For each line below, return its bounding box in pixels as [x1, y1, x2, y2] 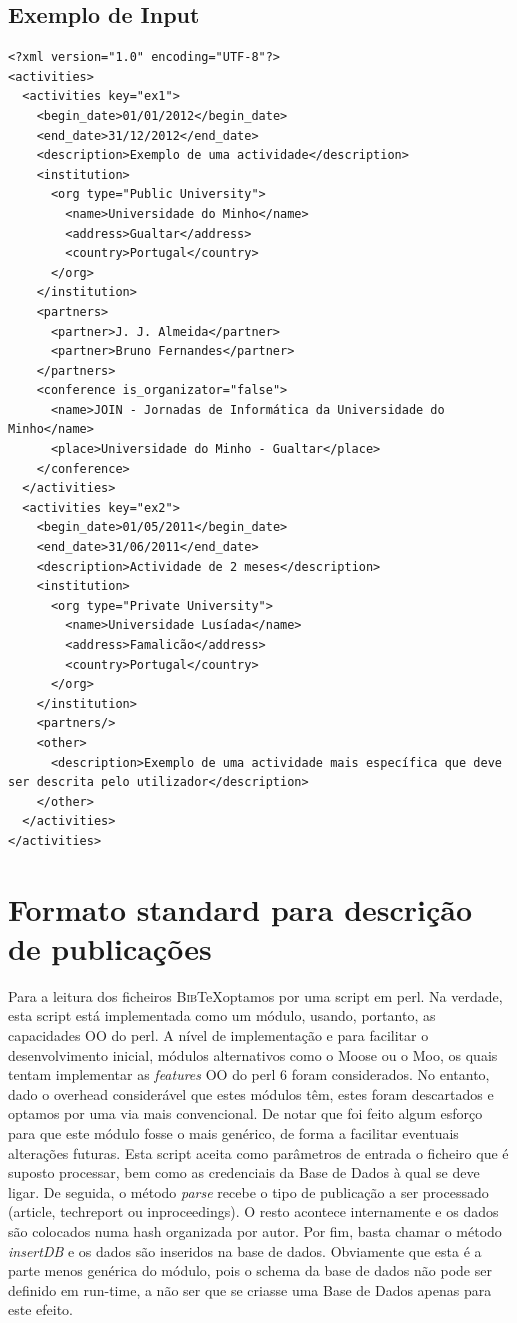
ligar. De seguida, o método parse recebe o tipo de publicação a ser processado [8, 1181, 489, 1202]
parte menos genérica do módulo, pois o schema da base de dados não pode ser [8, 1260, 492, 1281]
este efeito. [8, 1299, 74, 1320]
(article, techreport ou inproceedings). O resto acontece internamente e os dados [8, 1201, 499, 1222]
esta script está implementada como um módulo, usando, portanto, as [8, 1005, 436, 1026]
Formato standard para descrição [8, 888, 473, 929]
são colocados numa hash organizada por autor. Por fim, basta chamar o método [8, 1220, 502, 1241]
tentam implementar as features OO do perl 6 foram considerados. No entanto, [8, 1064, 490, 1085]
